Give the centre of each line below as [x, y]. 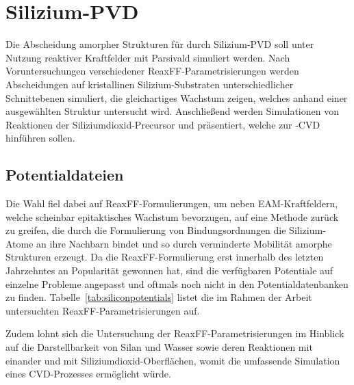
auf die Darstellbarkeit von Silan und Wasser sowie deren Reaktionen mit [159, 347]
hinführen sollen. [40, 138]
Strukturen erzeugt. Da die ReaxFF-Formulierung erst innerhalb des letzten [165, 257]
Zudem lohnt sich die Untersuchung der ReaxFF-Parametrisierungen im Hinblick [175, 333]
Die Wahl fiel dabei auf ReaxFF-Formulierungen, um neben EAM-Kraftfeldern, [172, 203]
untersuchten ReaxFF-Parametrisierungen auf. [103, 310]
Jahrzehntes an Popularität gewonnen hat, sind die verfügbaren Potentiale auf [169, 270]
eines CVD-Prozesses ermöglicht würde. [88, 374]
